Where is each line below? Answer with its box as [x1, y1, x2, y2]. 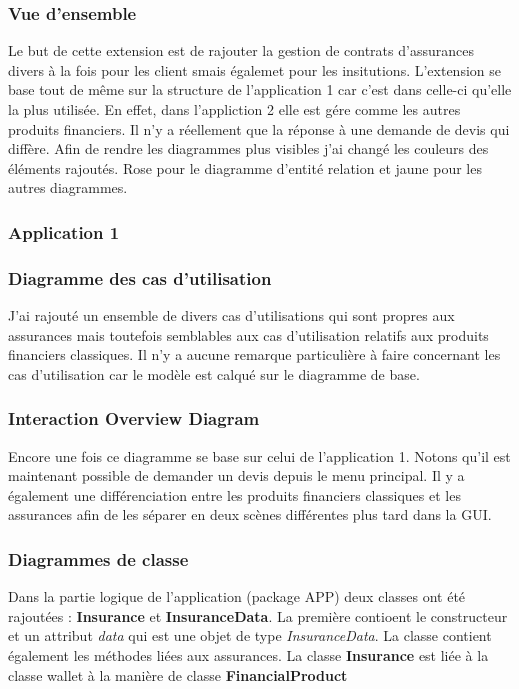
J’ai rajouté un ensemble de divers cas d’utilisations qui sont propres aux [8, 305, 455, 326]
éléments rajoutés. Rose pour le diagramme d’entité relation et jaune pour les [8, 157, 482, 178]
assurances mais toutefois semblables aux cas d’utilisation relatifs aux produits [8, 324, 489, 345]
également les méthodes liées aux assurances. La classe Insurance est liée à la [8, 645, 489, 665]
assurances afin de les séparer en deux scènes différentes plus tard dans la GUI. [8, 504, 492, 525]
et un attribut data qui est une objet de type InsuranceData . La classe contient [8, 625, 492, 646]
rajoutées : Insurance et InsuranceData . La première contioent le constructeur [8, 605, 508, 626]
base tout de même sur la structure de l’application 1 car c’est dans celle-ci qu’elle [8, 79, 512, 100]
